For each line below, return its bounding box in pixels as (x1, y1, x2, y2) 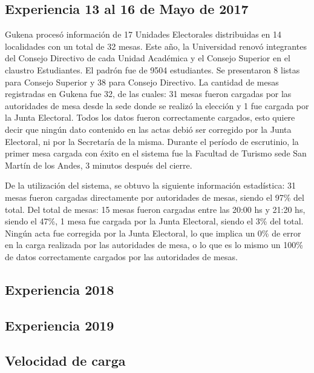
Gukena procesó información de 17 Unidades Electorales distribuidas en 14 (5, 28, 282, 41)
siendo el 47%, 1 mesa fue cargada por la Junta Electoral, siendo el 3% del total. (5, 215, 304, 227)
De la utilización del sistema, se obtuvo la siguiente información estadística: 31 (5, 179, 296, 192)
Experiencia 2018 (5, 280, 114, 298)
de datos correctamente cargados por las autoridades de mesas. (5, 250, 238, 263)
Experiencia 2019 (5, 315, 114, 334)
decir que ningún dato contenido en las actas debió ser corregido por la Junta (5, 123, 292, 135)
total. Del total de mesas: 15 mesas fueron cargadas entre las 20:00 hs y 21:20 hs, (5, 203, 306, 215)
